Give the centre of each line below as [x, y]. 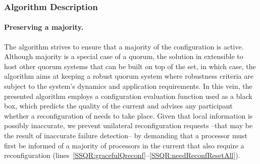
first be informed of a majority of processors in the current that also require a [124, 145]
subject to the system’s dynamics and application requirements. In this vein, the [128, 86]
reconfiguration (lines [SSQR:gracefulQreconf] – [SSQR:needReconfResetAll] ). [122, 155]
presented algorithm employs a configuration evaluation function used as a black [128, 96]
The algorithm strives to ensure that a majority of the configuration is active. [124, 46]
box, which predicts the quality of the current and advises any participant [118, 106]
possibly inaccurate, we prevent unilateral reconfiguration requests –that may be [128, 125]
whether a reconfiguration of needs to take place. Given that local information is [128, 115]
